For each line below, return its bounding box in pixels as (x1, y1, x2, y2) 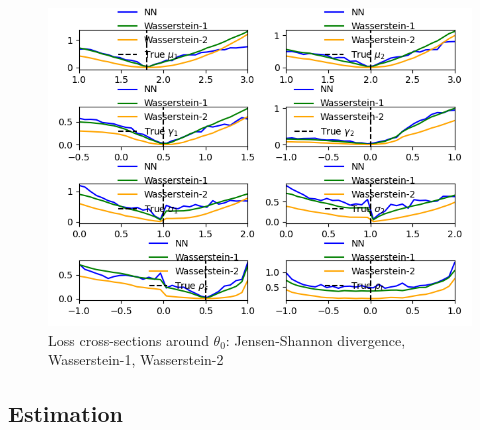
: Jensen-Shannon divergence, (225, 329, 406, 350)
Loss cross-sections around (48, 329, 209, 350)
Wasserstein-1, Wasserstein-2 (48, 349, 224, 370)
